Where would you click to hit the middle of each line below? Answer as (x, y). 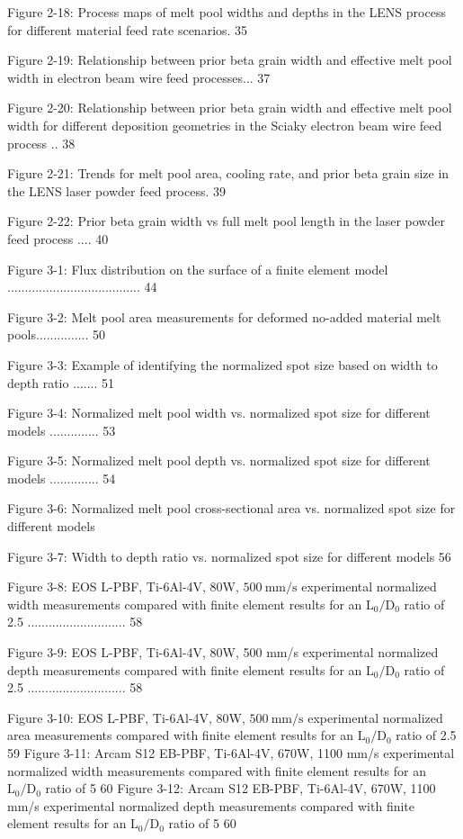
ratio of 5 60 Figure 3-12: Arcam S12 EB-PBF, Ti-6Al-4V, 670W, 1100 (240, 788)
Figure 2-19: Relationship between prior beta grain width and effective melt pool (230, 60)
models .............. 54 (62, 478)
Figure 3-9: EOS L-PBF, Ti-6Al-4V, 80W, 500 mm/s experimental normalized (223, 652)
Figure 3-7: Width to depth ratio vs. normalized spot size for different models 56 (229, 556)
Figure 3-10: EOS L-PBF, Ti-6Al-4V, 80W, (126, 717)
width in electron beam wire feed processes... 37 (139, 77)
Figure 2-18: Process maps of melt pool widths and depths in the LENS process (227, 12)
